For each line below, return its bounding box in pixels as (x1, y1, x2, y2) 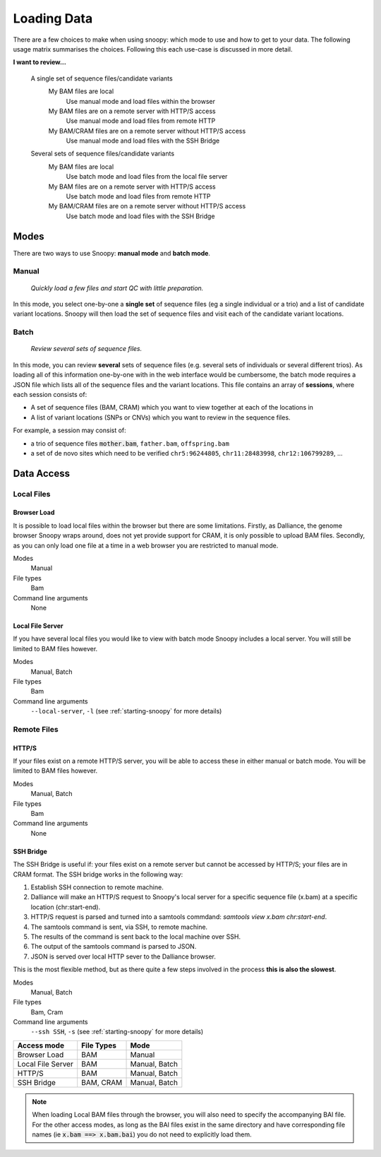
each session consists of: (13, 390, 87, 398)
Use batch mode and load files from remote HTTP (66, 192, 211, 201)
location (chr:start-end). (30, 903, 101, 911)
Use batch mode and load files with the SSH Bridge (66, 212, 215, 220)
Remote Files (13, 724, 59, 734)
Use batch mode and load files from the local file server (66, 172, 228, 181)
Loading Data (13, 11, 93, 26)
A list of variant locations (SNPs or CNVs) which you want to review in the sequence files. (30, 413, 291, 422)
